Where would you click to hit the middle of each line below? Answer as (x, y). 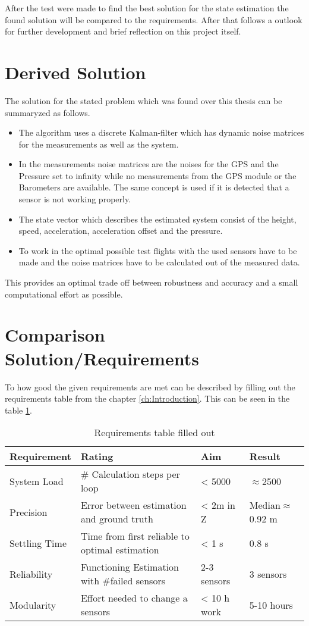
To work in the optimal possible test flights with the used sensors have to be (158, 250)
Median (265, 505)
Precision (29, 512)
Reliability (31, 574)
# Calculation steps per (130, 474)
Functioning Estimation (130, 567)
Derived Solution (75, 72)
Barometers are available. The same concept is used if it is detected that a (154, 187)
